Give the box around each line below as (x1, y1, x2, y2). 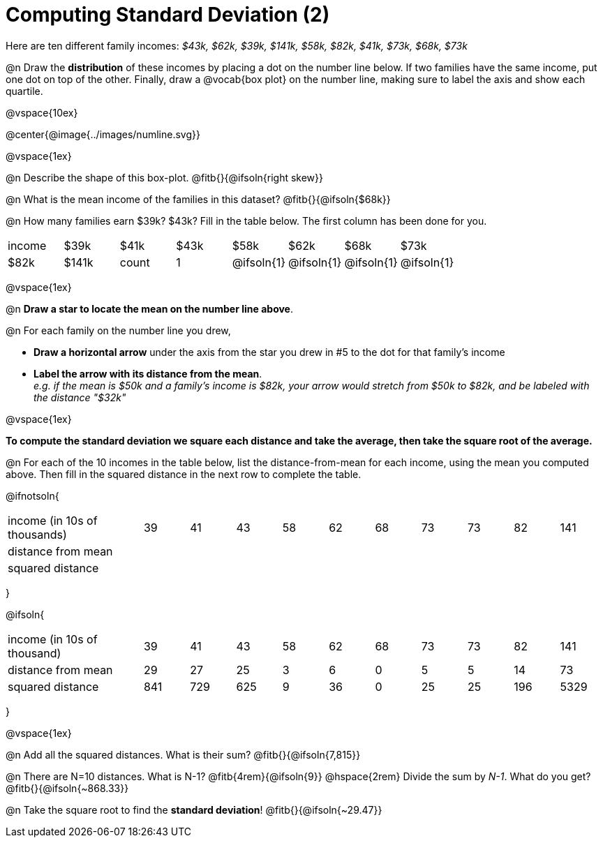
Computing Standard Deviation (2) (6, 3, 330, 27)
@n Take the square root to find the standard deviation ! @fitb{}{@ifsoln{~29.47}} (6, 803, 382, 816)
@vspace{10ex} (6, 106, 78, 119)
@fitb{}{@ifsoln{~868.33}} (6, 782, 129, 794)
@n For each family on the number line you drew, (6, 324, 231, 336)
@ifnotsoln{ (6, 489, 59, 502)
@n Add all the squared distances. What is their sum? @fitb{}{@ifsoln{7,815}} (6, 748, 361, 761)
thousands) (8, 527, 67, 542)
